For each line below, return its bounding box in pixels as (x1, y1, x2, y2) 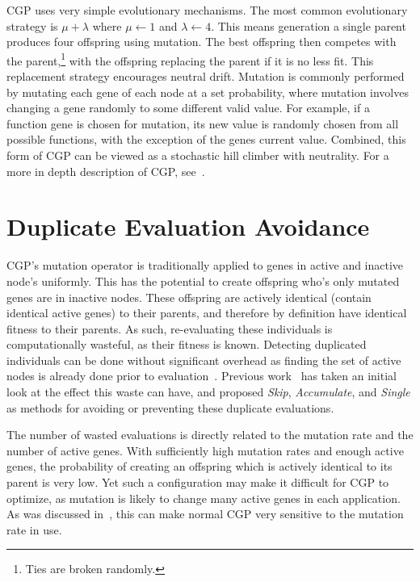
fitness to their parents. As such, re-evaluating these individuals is (6, 320, 333, 337)
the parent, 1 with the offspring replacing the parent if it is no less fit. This (6, 49, 374, 69)
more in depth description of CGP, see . (6, 162, 205, 179)
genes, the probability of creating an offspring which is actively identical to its (6, 458, 393, 475)
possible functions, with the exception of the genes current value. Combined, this (6, 131, 406, 148)
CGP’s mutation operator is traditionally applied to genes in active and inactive (6, 257, 404, 274)
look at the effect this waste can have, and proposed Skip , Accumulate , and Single (6, 383, 410, 400)
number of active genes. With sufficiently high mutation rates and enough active (6, 442, 404, 458)
